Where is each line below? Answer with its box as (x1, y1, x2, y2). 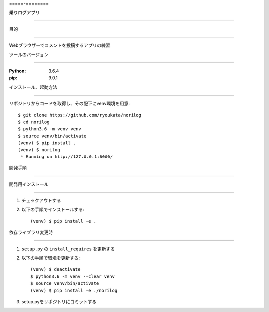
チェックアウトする (21, 197, 61, 204)
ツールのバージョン (9, 51, 49, 57)
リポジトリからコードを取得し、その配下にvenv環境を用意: (9, 100, 130, 107)
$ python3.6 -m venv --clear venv (30, 273, 115, 279)
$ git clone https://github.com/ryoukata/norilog (18, 112, 142, 118)
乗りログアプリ (9, 10, 40, 16)
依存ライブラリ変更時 (9, 229, 53, 235)
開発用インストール (9, 181, 49, 187)
